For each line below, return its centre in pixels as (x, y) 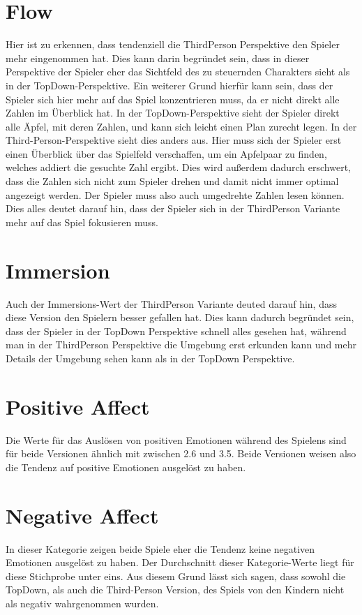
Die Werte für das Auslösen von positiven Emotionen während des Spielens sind (176, 439)
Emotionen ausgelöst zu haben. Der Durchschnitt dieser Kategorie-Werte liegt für (180, 562)
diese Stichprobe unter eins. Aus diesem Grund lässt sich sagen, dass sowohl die (176, 576)
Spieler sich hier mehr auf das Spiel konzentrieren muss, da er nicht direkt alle (173, 99)
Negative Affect (82, 515)
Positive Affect (78, 406)
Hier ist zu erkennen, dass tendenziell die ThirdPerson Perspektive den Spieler (173, 44)
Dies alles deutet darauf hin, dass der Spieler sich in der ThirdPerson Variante (173, 208)
